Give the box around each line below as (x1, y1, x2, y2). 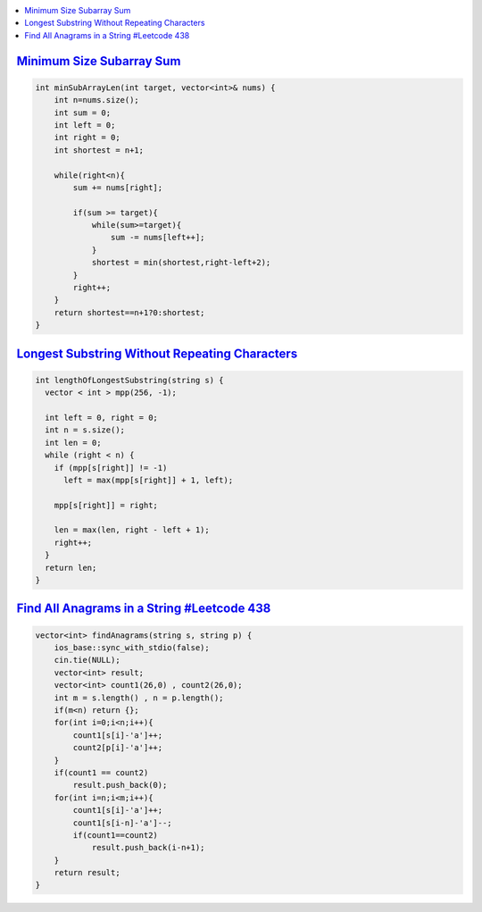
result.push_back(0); (72, 780, 168, 791)
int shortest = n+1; (54, 145, 145, 155)
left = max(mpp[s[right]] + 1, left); (63, 474, 234, 485)
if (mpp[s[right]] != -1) (54, 463, 168, 473)
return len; (45, 563, 97, 573)
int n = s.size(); (45, 425, 125, 435)
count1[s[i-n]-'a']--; (72, 817, 173, 828)
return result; (54, 867, 120, 878)
